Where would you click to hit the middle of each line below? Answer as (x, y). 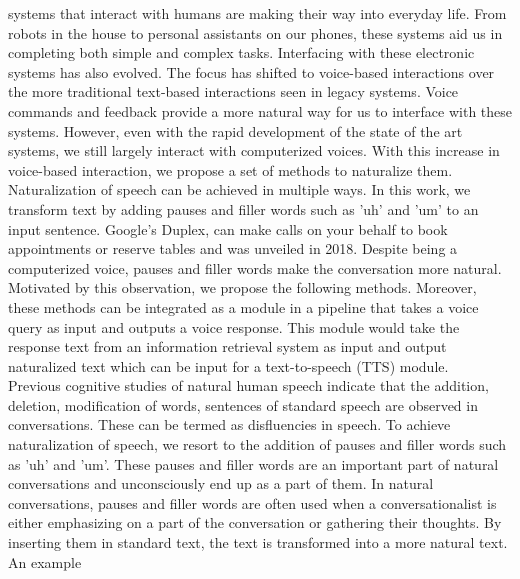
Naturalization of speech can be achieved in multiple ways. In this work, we (239, 189)
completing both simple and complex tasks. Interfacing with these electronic (241, 52)
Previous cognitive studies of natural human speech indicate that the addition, (248, 385)
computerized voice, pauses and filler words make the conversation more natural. (255, 267)
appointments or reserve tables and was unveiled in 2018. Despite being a (233, 248)
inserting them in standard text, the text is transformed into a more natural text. (258, 542)
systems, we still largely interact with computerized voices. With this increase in (254, 150)
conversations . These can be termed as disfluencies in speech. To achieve (229, 424)
